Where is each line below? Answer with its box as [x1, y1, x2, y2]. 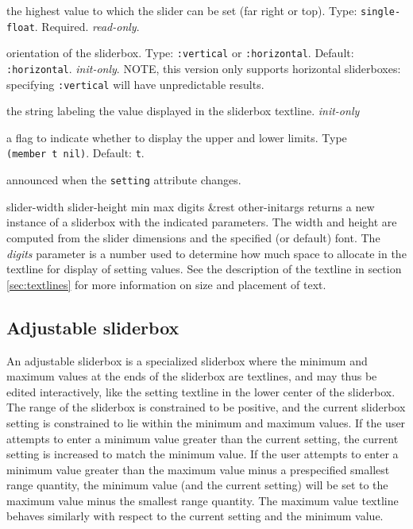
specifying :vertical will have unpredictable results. [6, 75, 264, 92]
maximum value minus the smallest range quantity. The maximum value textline [6, 492, 399, 508]
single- [361, 6, 401, 17]
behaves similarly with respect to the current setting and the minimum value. [6, 508, 384, 524]
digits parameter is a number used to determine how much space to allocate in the [6, 245, 407, 261]
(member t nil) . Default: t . [6, 145, 145, 161]
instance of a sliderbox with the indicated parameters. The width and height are [6, 214, 397, 230]
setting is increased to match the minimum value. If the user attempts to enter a [6, 446, 399, 462]
